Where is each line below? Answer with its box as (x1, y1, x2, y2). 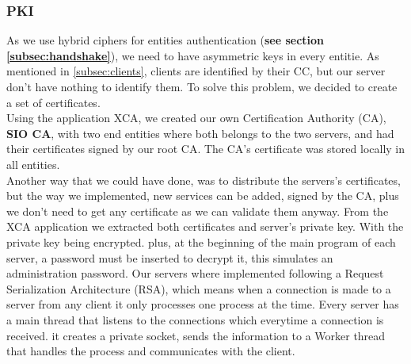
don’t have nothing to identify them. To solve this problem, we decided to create (6, 79, 398, 94)
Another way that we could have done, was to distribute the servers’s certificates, (6, 171, 401, 188)
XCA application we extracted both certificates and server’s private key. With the (6, 218, 404, 235)
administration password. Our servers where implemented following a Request (6, 265, 384, 282)
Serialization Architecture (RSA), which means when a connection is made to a (6, 280, 391, 297)
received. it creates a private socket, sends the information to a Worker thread (6, 327, 386, 343)
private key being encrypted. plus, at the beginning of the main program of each (6, 233, 396, 250)
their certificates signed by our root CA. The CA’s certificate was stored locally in (6, 140, 405, 157)
